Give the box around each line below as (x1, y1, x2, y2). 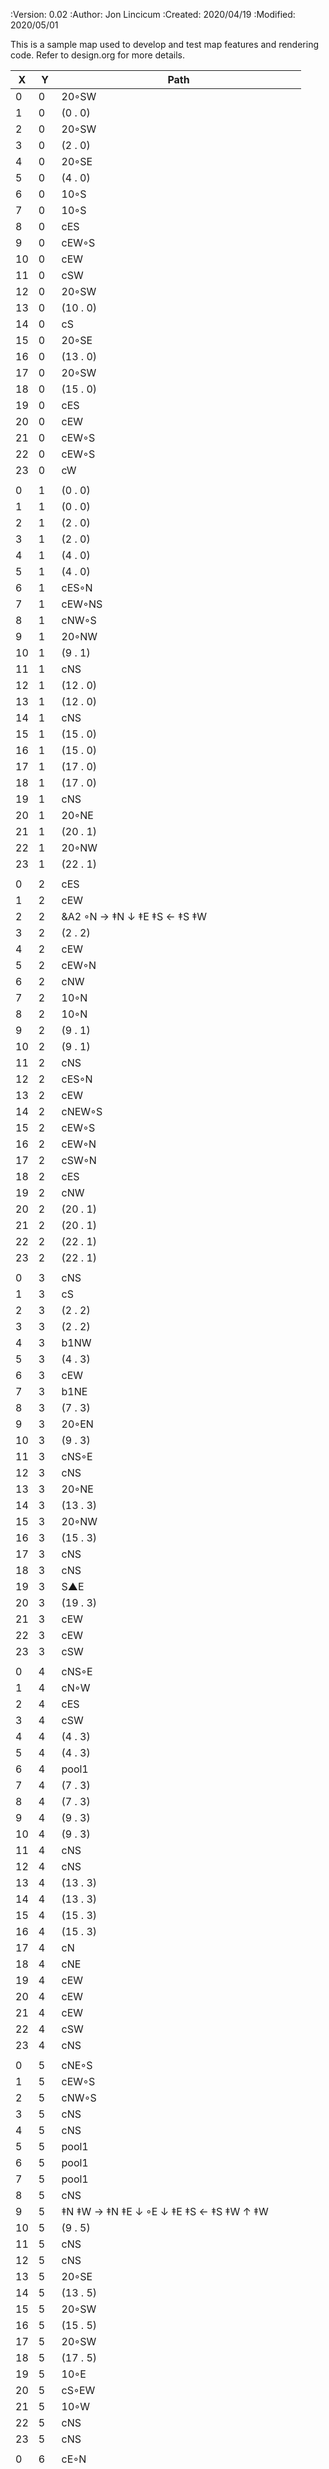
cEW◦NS (61, 597, 103, 611)
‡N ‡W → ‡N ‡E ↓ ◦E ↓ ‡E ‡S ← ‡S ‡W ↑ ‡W (61, 2205, 269, 2218)
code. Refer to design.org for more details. (10, 49, 185, 61)
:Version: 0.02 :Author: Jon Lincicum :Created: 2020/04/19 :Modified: (10, 9, 296, 20)
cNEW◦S (61, 1105, 103, 1118)
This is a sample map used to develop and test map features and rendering (10, 39, 320, 50)
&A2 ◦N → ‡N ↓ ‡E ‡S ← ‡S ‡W (61, 910, 208, 923)
